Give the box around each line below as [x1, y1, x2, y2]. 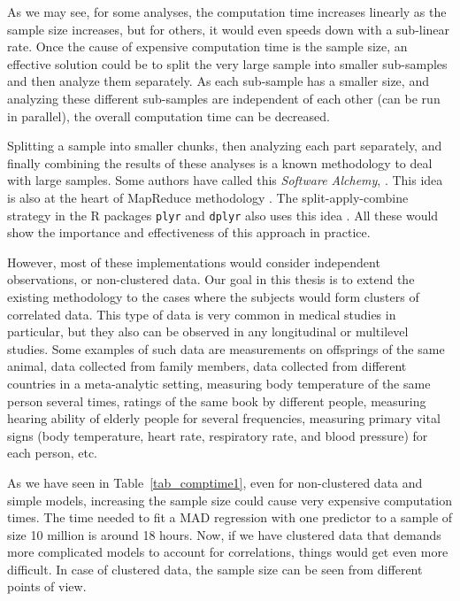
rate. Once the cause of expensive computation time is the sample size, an [7, 37, 408, 56]
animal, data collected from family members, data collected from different [7, 357, 407, 375]
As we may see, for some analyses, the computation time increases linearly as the [7, 3, 447, 20]
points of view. [7, 577, 87, 596]
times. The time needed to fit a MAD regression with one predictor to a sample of [7, 508, 453, 527]
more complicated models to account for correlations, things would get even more [7, 543, 448, 561]
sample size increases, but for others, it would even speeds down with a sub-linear [7, 19, 450, 38]
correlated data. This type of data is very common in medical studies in [7, 304, 396, 323]
